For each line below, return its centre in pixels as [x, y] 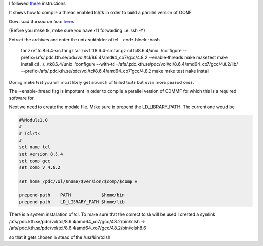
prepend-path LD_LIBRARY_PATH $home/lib [72, 202]
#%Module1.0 [34, 120]
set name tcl [35, 147]
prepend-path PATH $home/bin [72, 195]
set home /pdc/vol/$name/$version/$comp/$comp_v [78, 181]
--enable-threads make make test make [188, 57]
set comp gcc [35, 161]
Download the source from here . [41, 21]
